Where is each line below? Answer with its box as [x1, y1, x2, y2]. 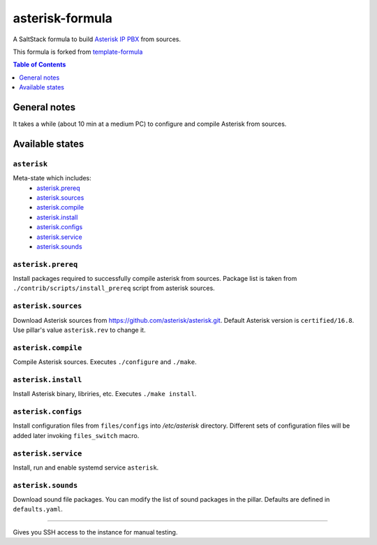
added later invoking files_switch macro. [13, 431, 140, 439]
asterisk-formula [13, 10, 113, 26]
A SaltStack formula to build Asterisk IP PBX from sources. [13, 35, 182, 43]
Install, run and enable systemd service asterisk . [13, 463, 159, 472]
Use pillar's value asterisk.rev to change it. [13, 326, 146, 334]
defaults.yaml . [13, 505, 63, 514]
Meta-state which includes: [13, 174, 92, 182]
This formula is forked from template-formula [13, 48, 143, 56]
